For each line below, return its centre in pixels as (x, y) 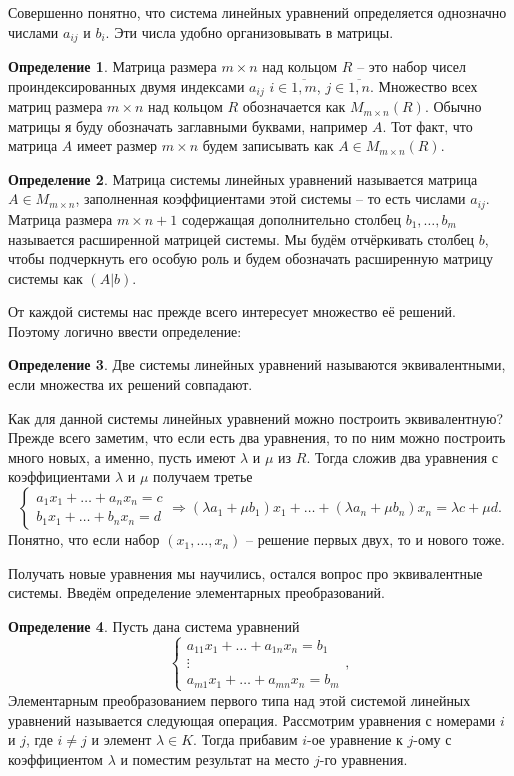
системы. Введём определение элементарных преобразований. (196, 592)
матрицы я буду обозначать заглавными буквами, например (188, 125)
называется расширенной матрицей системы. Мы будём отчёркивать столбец (241, 238)
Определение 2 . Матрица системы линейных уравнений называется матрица (243, 178)
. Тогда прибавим (245, 739)
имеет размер (117, 145)
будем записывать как (268, 145)
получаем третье (203, 476)
